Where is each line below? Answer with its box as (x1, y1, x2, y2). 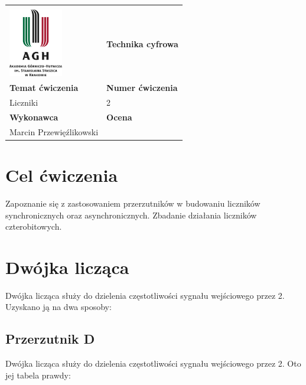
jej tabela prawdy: (5, 368, 71, 381)
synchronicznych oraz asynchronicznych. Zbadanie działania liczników (5, 208, 257, 221)
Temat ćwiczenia (9, 81, 79, 94)
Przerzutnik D (5, 329, 95, 348)
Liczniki (9, 96, 38, 109)
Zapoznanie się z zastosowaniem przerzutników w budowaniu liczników (5, 197, 261, 209)
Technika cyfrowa (106, 38, 178, 50)
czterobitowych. (5, 220, 62, 233)
